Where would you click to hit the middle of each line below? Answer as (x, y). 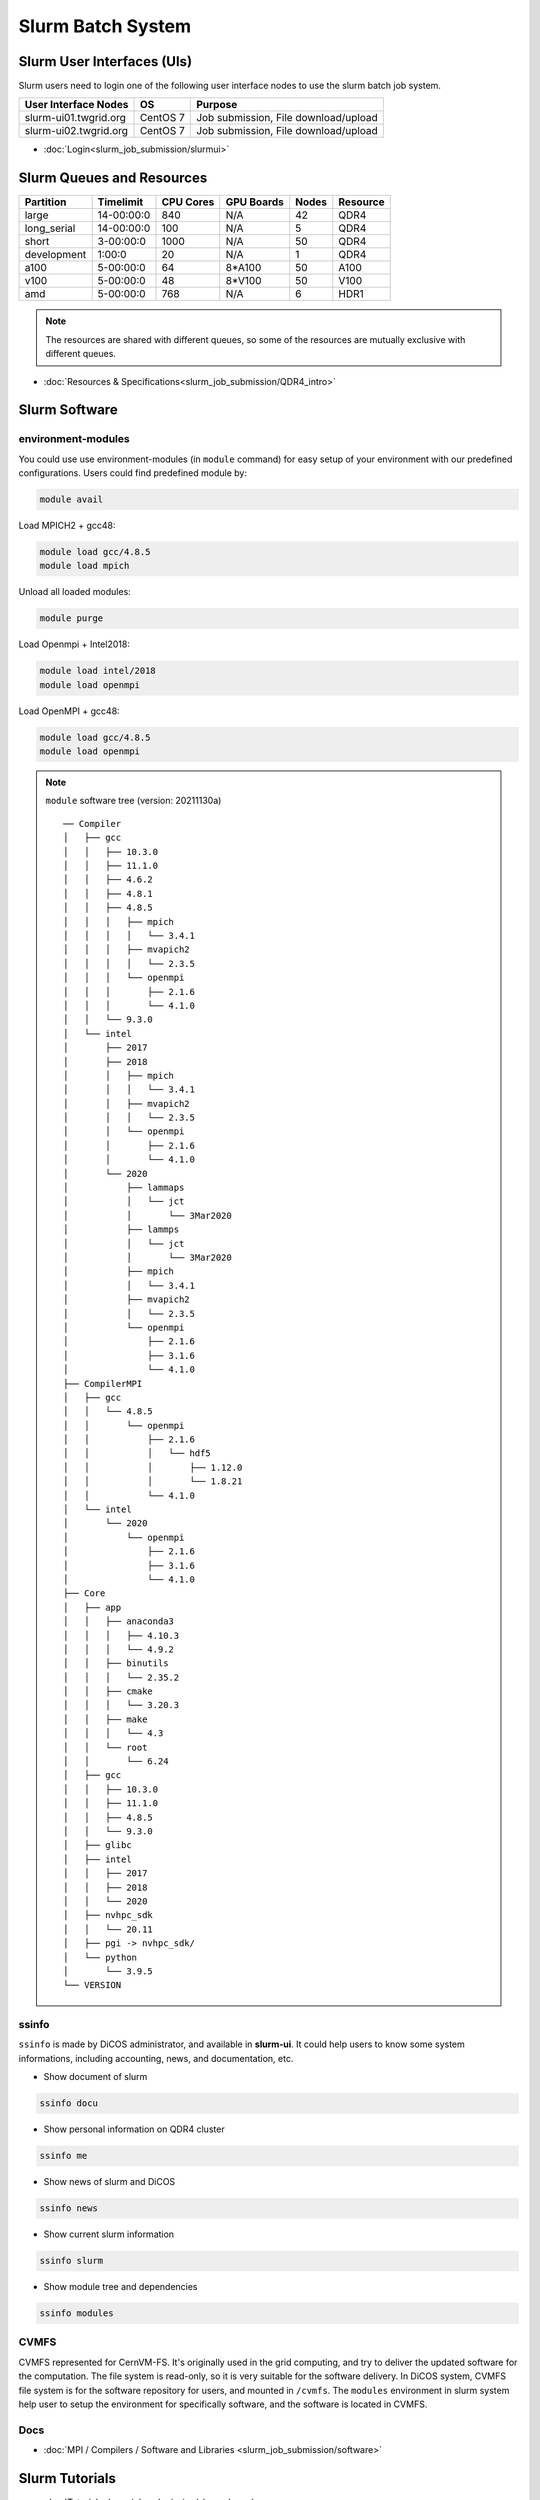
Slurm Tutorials (67, 2478)
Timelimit (120, 202)
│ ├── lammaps (124, 1188)
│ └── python (100, 1957)
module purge (71, 618)
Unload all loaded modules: (75, 592)
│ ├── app (92, 1607)
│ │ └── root (105, 1747)
